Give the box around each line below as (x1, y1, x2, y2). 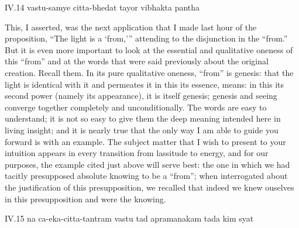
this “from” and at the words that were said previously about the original (5, 55, 269, 67)
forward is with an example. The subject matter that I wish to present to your (5, 135, 286, 147)
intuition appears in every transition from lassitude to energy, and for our (5, 147, 269, 159)
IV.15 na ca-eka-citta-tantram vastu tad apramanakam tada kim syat (5, 212, 254, 224)
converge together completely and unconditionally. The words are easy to (5, 101, 267, 113)
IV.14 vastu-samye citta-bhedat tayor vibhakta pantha (5, 1, 200, 13)
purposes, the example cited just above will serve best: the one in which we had (5, 158, 290, 170)
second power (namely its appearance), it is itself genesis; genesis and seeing (5, 89, 277, 102)
